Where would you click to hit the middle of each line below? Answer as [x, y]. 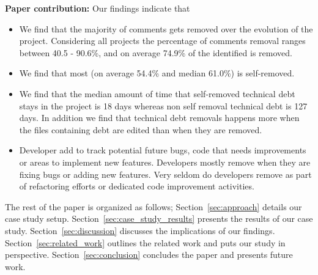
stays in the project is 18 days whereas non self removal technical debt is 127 [163, 105]
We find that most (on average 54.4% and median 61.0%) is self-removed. [157, 73]
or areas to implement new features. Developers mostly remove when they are [165, 162]
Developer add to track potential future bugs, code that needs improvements [163, 150]
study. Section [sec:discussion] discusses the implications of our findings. [140, 230]
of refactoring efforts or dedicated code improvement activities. [137, 186]
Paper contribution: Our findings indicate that [98, 8]
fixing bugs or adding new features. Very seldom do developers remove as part [165, 174]
